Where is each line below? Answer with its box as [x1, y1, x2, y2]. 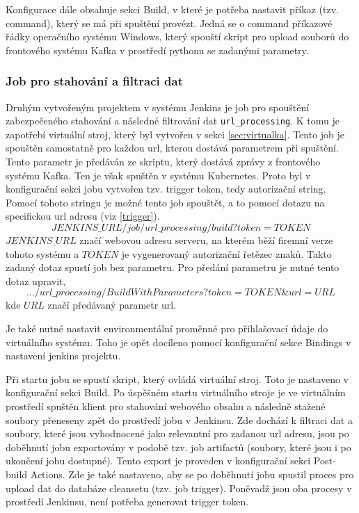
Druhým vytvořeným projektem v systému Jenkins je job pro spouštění [6, 99, 310, 114]
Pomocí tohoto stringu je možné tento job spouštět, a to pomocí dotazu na [6, 195, 325, 209]
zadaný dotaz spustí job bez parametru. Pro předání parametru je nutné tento [6, 260, 340, 275]
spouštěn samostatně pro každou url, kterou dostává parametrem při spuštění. [6, 140, 339, 155]
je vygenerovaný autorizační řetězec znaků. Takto [121, 246, 332, 261]
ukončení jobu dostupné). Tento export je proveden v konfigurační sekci [6, 453, 311, 468]
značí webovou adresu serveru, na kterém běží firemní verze [79, 233, 333, 247]
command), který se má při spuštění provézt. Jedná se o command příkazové [6, 15, 333, 30]
